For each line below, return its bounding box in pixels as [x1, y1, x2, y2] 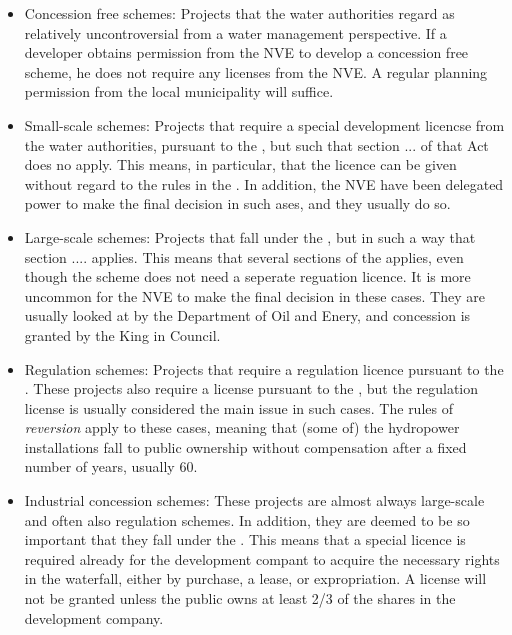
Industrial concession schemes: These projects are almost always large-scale [24, 490, 485, 511]
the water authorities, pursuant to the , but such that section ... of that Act [24, 134, 489, 155]
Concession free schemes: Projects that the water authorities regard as [24, 3, 455, 23]
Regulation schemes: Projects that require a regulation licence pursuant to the [24, 358, 504, 379]
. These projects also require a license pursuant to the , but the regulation [24, 378, 479, 399]
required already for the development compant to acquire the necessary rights [24, 548, 500, 569]
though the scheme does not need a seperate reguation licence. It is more [24, 266, 471, 287]
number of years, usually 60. [24, 456, 198, 477]
